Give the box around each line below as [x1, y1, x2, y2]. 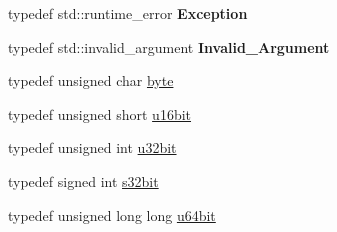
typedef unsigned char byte [8, 70, 174, 91]
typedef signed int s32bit [8, 170, 159, 191]
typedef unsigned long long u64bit [8, 204, 216, 225]
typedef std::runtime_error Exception [8, 3, 248, 23]
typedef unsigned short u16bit [8, 103, 192, 124]
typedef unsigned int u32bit [8, 137, 177, 158]
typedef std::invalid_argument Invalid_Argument [8, 36, 330, 57]
